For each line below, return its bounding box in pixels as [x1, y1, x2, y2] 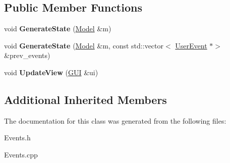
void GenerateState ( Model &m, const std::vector [4, 40, 163, 50]
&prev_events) [4, 50, 50, 61]
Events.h [4, 132, 31, 143]
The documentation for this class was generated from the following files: [4, 115, 226, 126]
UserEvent [175, 40, 207, 50]
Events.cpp [4, 149, 38, 159]
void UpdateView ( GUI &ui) [4, 67, 98, 77]
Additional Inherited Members [4, 91, 167, 107]
